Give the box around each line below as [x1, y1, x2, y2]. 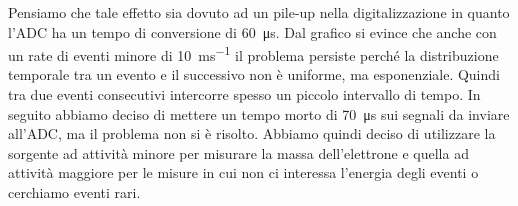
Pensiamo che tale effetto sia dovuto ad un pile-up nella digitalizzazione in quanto [8, 2, 510, 22]
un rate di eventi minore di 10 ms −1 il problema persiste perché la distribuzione [8, 42, 499, 65]
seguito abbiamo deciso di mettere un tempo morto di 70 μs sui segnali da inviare [8, 103, 510, 124]
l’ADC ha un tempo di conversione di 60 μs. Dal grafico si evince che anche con [8, 21, 497, 42]
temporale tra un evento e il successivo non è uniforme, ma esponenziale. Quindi [8, 64, 500, 85]
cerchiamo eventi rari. [8, 182, 141, 202]
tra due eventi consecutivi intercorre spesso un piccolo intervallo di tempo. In [8, 84, 481, 105]
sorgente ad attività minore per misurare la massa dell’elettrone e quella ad [8, 142, 469, 163]
